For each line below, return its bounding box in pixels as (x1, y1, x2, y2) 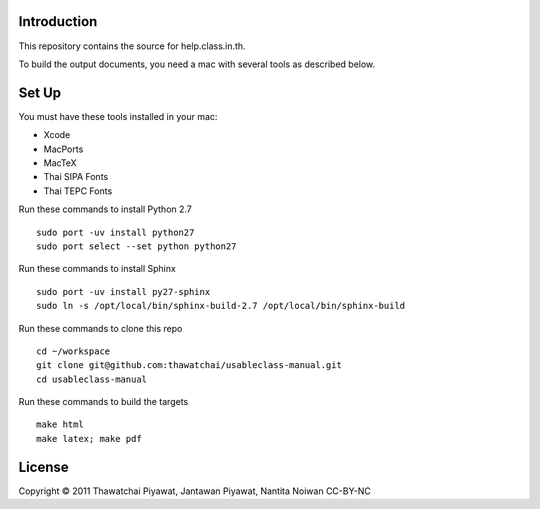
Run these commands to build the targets (18, 396, 189, 408)
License (18, 458, 69, 475)
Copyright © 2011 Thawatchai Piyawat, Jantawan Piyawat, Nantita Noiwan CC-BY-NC (18, 485, 372, 497)
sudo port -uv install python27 (36, 226, 195, 238)
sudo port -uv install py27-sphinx (36, 286, 211, 297)
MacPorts (43, 143, 84, 155)
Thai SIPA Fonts (43, 171, 109, 183)
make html (36, 419, 84, 430)
